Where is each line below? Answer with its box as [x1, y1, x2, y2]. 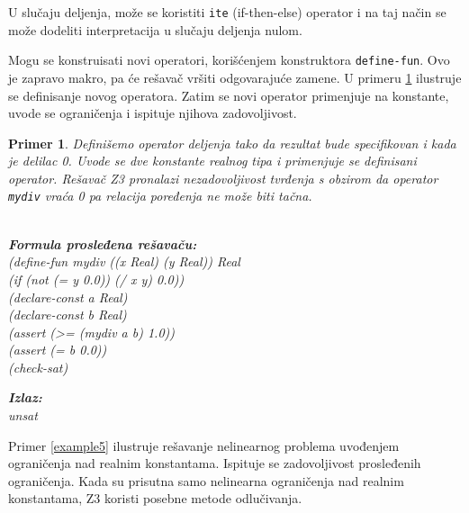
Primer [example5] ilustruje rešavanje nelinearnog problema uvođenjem [8, 436, 400, 454]
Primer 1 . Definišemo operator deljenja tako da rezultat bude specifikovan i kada [8, 133, 456, 152]
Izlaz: [8, 388, 42, 407]
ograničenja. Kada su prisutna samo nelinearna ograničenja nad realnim [8, 471, 404, 490]
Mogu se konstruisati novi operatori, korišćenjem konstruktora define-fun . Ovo [8, 50, 450, 69]
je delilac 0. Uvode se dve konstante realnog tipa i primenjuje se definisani [8, 151, 417, 170]
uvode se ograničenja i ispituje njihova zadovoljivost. [8, 103, 297, 122]
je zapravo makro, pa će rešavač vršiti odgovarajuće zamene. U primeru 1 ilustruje [8, 67, 462, 86]
